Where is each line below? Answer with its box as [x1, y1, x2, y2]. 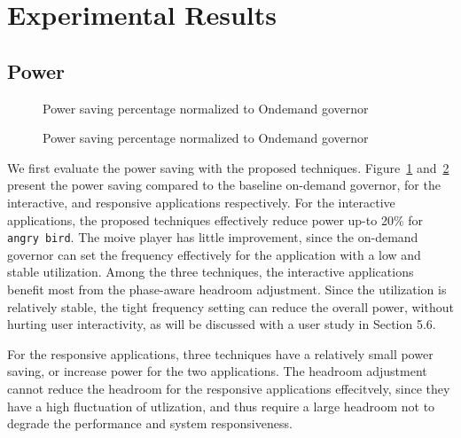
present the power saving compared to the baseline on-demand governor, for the [7, 176, 441, 194]
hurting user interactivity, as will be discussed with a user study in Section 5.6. [7, 315, 436, 333]
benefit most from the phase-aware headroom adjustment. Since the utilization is [7, 279, 447, 298]
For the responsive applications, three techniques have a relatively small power [7, 344, 434, 363]
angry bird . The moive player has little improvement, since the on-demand [7, 228, 418, 246]
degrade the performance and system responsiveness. [7, 414, 293, 433]
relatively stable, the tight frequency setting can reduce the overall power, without [7, 297, 454, 316]
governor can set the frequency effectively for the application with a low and [7, 245, 421, 263]
